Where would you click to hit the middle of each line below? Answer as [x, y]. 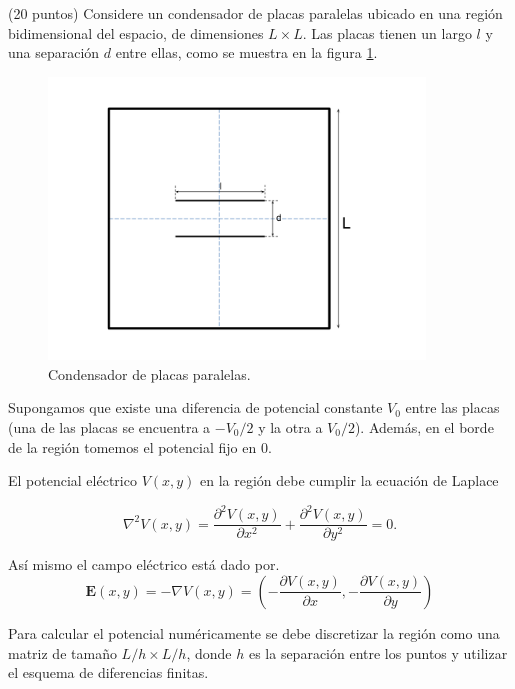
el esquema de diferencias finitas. [108, 672]
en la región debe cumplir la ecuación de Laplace [349, 480]
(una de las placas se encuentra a [109, 427]
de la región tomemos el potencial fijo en [132, 446]
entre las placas [452, 407]
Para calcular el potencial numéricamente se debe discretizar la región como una [254, 632]
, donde [209, 652]
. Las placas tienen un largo [387, 32]
